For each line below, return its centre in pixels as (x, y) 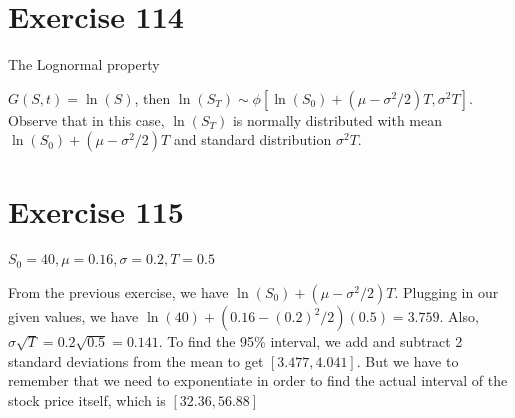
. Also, (459, 316)
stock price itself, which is (87, 399)
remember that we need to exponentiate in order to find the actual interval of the (258, 380)
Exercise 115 (96, 210)
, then (152, 97)
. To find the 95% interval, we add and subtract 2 (310, 341)
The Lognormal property (84, 64)
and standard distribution (252, 139)
